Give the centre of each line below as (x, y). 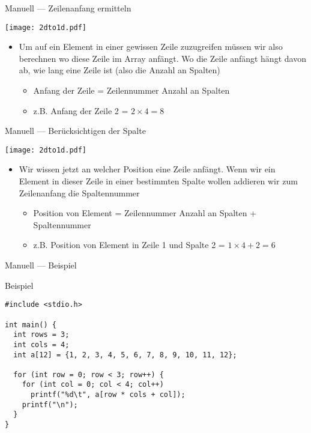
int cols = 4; (41, 344)
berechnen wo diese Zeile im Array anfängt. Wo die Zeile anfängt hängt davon (162, 58)
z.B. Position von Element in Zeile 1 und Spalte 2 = (129, 245)
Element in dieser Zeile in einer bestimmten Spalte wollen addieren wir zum (158, 181)
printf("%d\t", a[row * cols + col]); (108, 395)
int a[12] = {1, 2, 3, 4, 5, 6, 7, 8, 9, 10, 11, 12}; (125, 355)
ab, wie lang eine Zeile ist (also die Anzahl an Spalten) (119, 70)
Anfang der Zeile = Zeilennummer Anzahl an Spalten (131, 90)
